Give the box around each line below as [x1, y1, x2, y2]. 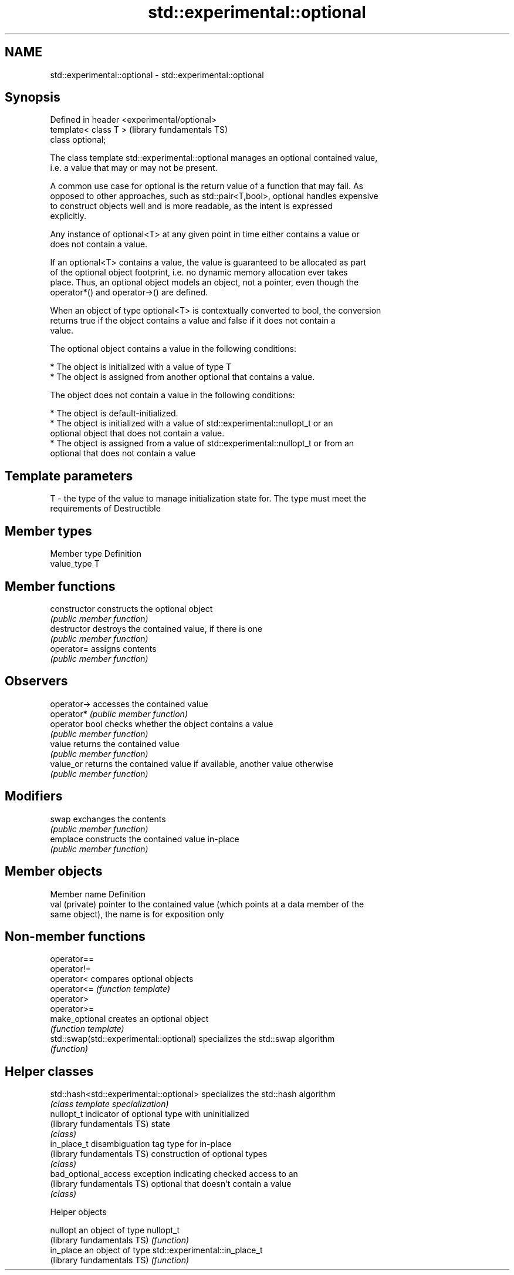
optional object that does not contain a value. [50, 428, 225, 439]
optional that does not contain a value [50, 448, 196, 459]
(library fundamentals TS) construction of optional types [50, 1149, 268, 1159]
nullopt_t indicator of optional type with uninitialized [50, 1109, 249, 1119]
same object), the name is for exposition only [50, 909, 224, 919]
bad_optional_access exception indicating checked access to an [50, 1169, 298, 1179]
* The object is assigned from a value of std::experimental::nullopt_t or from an [50, 438, 354, 449]
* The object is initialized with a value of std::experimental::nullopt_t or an [50, 418, 333, 429]
